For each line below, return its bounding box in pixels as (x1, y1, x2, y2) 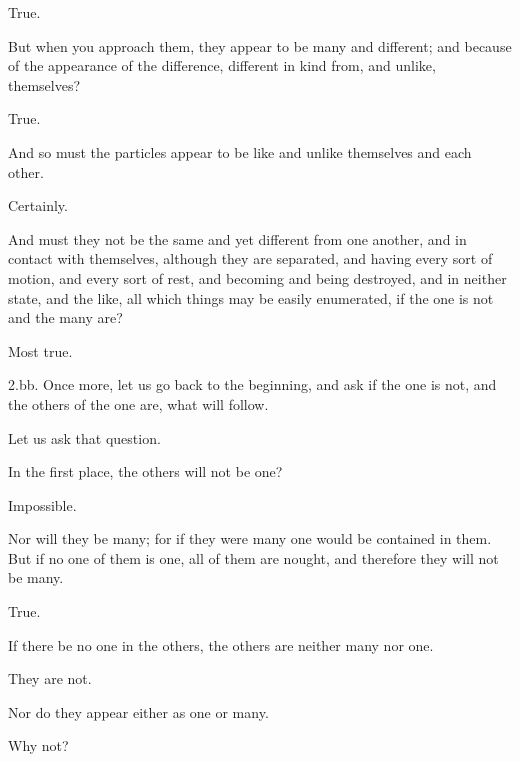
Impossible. (8, 494, 77, 515)
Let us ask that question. (8, 427, 161, 448)
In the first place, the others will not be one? (8, 461, 283, 482)
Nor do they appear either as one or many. (8, 701, 269, 722)
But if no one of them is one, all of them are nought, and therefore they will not (8, 547, 499, 568)
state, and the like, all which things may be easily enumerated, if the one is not (8, 287, 494, 308)
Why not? (8, 735, 69, 756)
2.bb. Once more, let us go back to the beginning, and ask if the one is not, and (8, 374, 497, 395)
